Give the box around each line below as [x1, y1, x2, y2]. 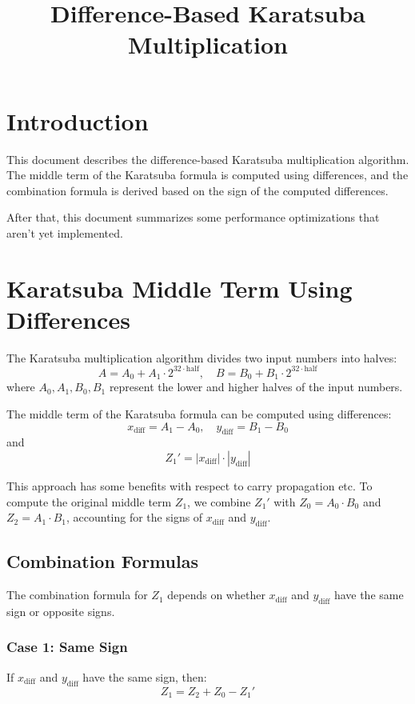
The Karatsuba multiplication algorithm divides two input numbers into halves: [6, 349, 397, 366]
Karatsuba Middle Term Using [6, 271, 353, 304]
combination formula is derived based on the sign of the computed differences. [6, 182, 389, 198]
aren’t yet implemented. [6, 224, 123, 241]
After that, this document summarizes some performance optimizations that [6, 209, 380, 226]
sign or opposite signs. [6, 602, 115, 619]
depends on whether [167, 586, 265, 603]
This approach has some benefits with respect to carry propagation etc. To [6, 477, 373, 494]
